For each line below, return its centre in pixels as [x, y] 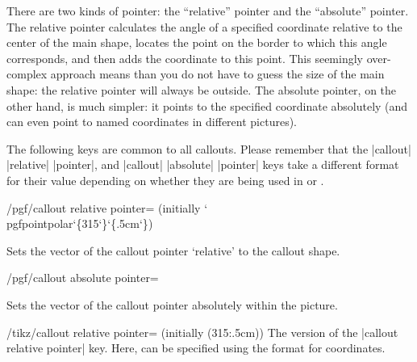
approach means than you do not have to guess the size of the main [217, 74]
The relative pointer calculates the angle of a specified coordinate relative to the [204, 26]
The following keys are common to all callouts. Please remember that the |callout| [209, 148]
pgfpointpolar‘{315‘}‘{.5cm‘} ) [80, 223]
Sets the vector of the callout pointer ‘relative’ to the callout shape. [173, 250]
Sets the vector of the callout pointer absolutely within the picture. [172, 304]
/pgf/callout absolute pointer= [83, 278]
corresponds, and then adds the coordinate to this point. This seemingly [185, 58]
